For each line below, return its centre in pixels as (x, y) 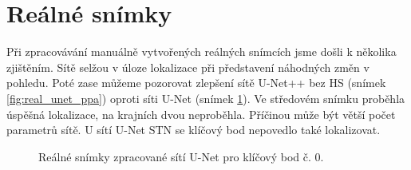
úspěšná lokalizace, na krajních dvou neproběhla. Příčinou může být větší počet (201, 114)
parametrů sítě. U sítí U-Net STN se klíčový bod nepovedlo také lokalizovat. (194, 130)
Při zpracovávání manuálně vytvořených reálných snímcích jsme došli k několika (202, 51)
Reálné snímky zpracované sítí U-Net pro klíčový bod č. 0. (181, 156)
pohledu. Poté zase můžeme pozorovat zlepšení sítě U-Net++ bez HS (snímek (196, 83)
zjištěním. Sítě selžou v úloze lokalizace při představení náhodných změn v (188, 67)
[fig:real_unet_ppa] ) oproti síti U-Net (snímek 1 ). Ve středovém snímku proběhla (206, 98)
